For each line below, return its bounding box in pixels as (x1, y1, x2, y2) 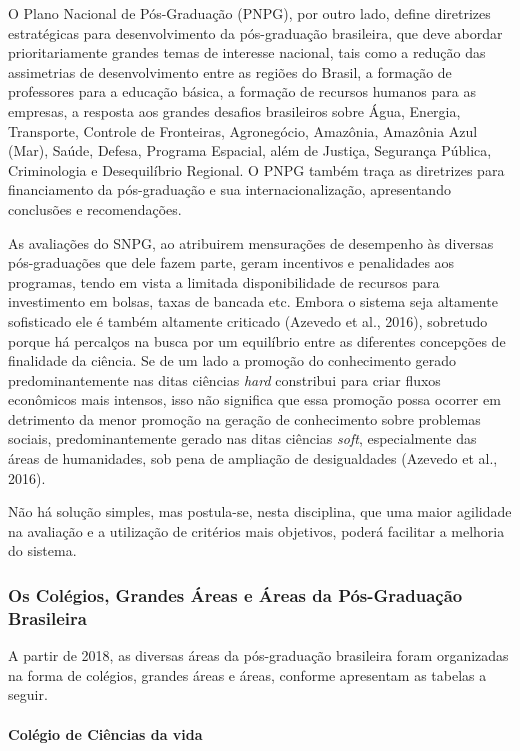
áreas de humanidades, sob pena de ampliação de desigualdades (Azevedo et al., (8, 448, 498, 469)
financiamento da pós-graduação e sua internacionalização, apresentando (8, 179, 451, 200)
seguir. (8, 684, 48, 705)
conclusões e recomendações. (8, 198, 182, 219)
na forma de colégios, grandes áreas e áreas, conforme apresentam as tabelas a (8, 664, 487, 685)
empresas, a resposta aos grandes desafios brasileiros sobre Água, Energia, (8, 100, 461, 121)
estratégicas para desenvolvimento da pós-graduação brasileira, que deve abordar (8, 22, 503, 43)
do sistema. (8, 540, 77, 561)
